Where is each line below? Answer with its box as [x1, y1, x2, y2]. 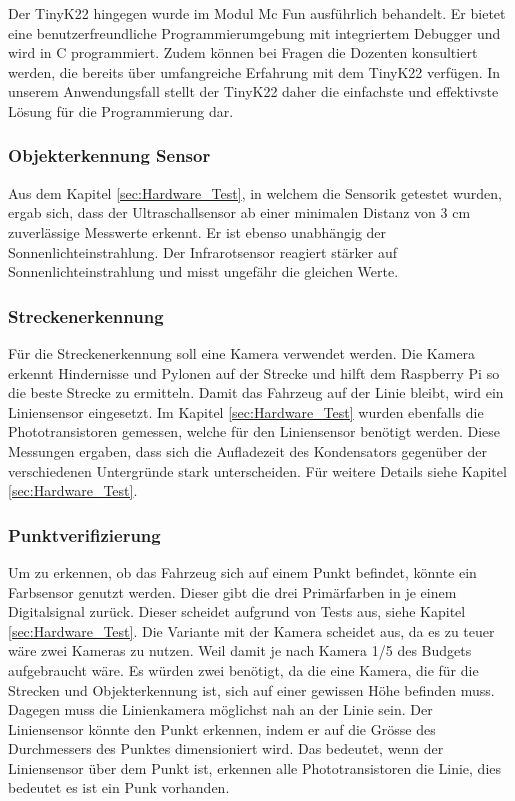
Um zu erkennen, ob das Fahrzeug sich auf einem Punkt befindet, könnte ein [8, 561, 477, 582]
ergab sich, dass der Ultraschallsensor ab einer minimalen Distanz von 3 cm [8, 202, 471, 223]
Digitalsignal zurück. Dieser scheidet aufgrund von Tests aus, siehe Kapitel [8, 601, 466, 622]
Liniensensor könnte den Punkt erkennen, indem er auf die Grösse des [8, 718, 436, 739]
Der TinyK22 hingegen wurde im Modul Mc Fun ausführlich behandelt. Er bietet [8, 3, 506, 23]
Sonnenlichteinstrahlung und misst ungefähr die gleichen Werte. [8, 261, 399, 282]
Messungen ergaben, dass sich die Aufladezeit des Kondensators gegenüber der [8, 440, 488, 461]
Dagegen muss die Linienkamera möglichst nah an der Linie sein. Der [8, 699, 433, 720]
